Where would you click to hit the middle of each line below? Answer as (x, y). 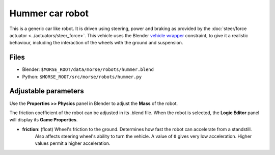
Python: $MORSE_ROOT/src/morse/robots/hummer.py (82, 76)
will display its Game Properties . (44, 120)
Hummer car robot (49, 13)
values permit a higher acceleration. (73, 143)
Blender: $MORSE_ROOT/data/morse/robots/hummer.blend (88, 69)
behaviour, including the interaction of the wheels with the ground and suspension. (96, 43)
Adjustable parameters (47, 91)
